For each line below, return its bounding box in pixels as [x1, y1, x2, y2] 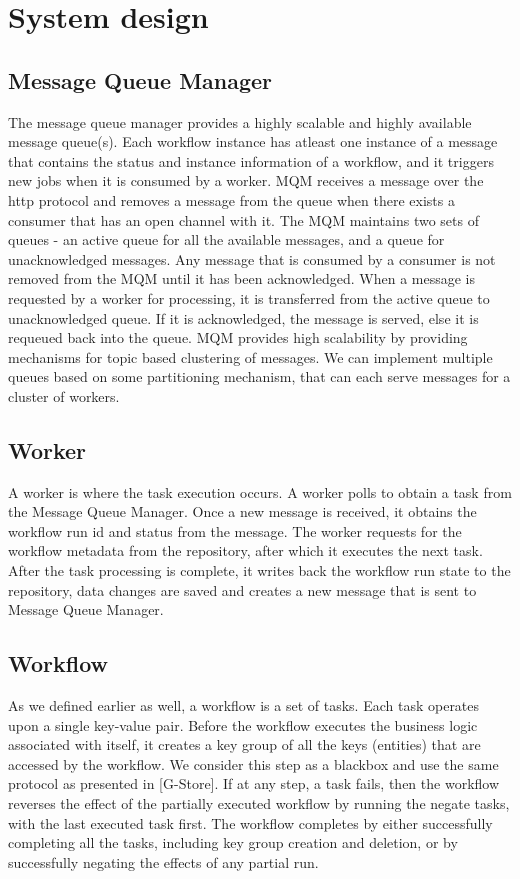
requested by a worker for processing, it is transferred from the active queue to [8, 287, 490, 308]
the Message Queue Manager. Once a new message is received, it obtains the [8, 501, 477, 522]
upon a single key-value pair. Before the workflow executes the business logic [8, 714, 478, 735]
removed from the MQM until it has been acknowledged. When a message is [8, 268, 476, 289]
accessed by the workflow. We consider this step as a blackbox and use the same [8, 753, 499, 774]
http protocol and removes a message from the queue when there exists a [8, 189, 455, 210]
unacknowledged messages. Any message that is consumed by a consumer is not [8, 248, 496, 269]
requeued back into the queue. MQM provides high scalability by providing [8, 327, 468, 348]
